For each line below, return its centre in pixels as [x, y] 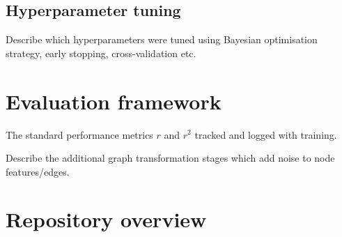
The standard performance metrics [79, 134]
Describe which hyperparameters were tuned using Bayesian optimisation [162, 39]
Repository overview [106, 219]
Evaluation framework [114, 101]
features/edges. [38, 171]
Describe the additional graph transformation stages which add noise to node [170, 158]
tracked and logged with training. [266, 134]
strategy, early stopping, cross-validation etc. [101, 53]
